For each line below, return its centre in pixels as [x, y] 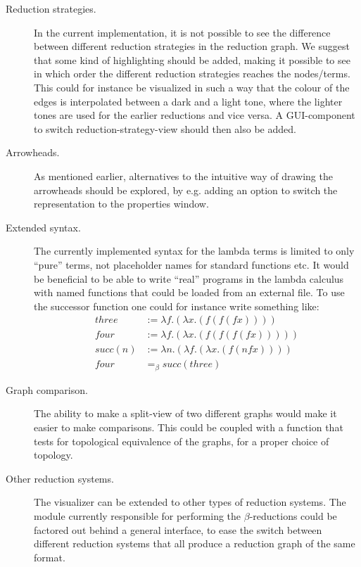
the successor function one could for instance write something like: [177, 306]
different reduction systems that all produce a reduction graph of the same [195, 543]
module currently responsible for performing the [138, 516]
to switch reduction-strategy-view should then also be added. [165, 128]
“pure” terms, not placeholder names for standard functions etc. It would [191, 264]
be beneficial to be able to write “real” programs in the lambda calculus [189, 278]
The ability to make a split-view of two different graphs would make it [185, 413]
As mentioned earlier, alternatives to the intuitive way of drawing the [183, 176]
